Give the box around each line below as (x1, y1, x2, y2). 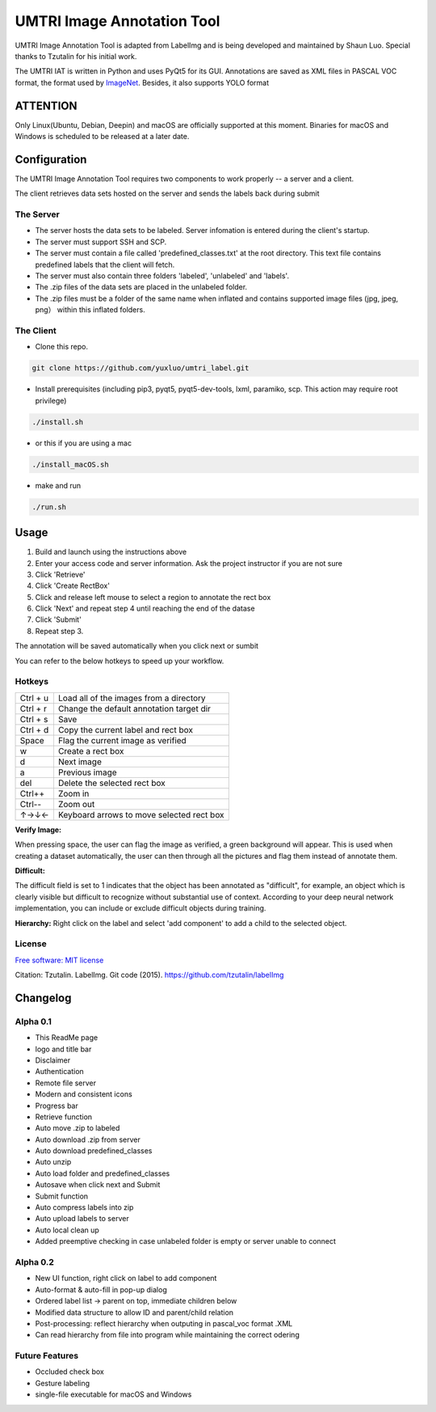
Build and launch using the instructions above (35, 547, 187, 557)
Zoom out (57, 798, 95, 810)
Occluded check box (35, 1367, 104, 1376)
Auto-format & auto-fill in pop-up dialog (35, 1284, 167, 1294)
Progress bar (35, 1101, 78, 1110)
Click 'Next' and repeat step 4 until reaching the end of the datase (35, 603, 255, 614)
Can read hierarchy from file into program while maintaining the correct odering (35, 1330, 300, 1340)
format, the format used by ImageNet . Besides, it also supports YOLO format (15, 78, 270, 87)
